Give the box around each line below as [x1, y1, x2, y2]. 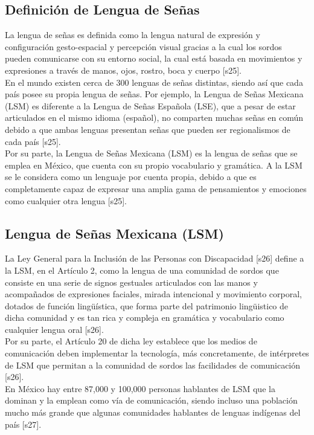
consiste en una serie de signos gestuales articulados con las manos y [5, 275, 258, 288]
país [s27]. [5, 417, 42, 430]
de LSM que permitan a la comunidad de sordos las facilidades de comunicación [5, 358, 301, 371]
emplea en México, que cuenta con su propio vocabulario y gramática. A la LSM [5, 158, 303, 171]
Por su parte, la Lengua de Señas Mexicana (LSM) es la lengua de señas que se [5, 147, 298, 159]
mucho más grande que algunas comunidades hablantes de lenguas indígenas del [5, 406, 301, 419]
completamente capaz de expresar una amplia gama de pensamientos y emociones [5, 182, 307, 195]
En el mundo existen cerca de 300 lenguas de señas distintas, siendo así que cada [5, 76, 303, 88]
